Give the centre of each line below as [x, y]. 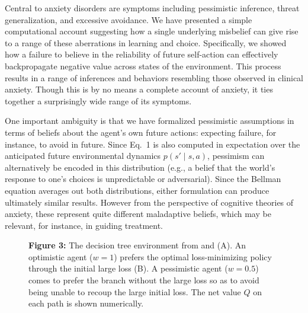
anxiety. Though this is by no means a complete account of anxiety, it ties [139, 89]
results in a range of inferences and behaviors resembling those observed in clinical [154, 77]
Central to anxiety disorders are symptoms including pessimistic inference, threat [152, 8]
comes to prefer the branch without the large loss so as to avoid [144, 280]
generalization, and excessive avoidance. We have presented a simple [129, 19]
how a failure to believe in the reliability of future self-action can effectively [142, 54]
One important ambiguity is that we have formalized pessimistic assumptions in [150, 121]
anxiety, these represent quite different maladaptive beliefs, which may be [138, 214]
